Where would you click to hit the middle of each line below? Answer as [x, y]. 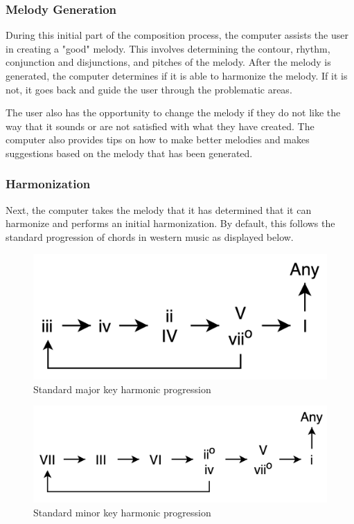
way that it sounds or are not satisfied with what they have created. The [160, 126]
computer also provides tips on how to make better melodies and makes [158, 139]
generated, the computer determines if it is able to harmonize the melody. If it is [177, 75]
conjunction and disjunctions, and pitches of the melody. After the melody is [168, 62]
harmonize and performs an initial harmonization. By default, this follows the [170, 223]
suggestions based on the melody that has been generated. [129, 153]
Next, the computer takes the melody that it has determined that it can [159, 209]
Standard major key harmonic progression [122, 389]
